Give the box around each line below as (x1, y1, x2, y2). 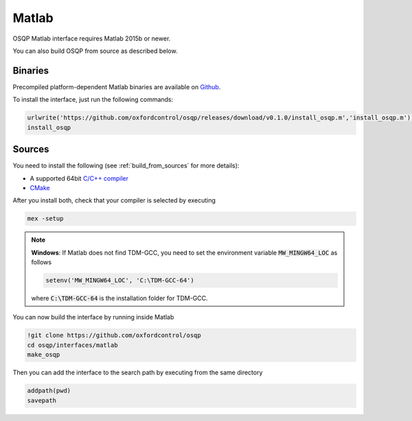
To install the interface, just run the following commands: (12, 95, 174, 104)
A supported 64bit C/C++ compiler (30, 174, 129, 182)
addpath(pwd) (27, 387, 71, 395)
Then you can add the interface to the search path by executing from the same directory (12, 368, 263, 377)
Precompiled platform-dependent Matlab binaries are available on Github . (12, 82, 221, 91)
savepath (27, 396, 57, 405)
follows (31, 258, 51, 266)
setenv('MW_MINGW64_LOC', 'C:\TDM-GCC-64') (45, 277, 195, 284)
